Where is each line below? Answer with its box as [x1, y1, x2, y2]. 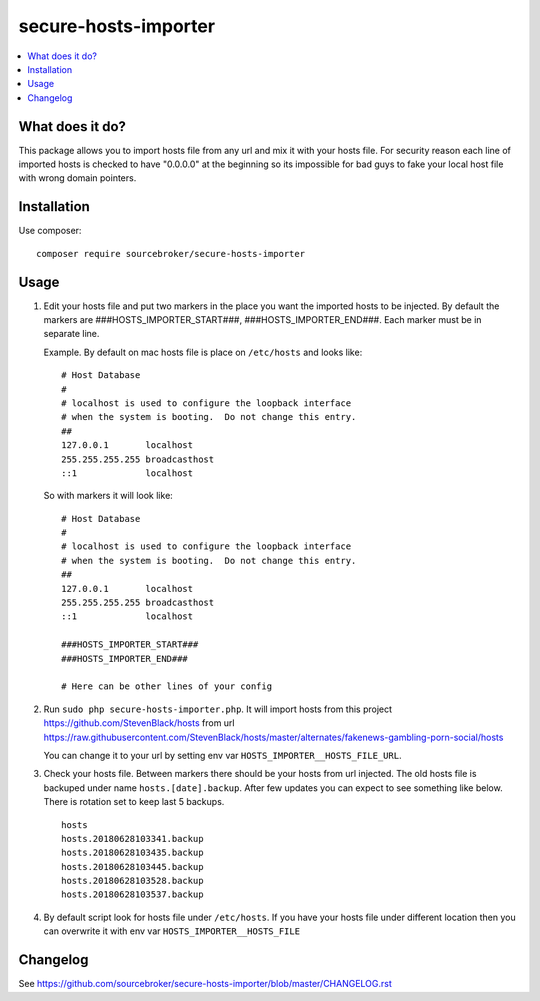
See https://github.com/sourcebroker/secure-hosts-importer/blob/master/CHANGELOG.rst [18, 978, 392, 990]
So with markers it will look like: [43, 490, 174, 502]
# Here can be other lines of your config [61, 681, 273, 692]
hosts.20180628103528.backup [61, 875, 204, 887]
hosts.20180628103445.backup [61, 861, 204, 872]
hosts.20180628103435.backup [61, 847, 204, 859]
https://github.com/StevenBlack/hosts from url [43, 717, 235, 729]
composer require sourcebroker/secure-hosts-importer [36, 248, 305, 259]
